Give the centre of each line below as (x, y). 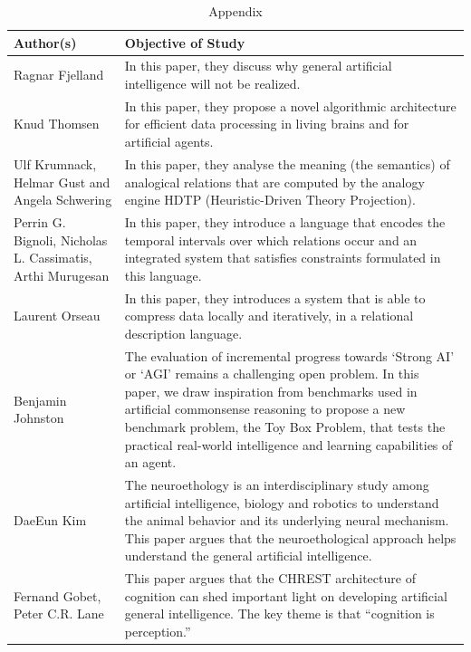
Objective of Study (185, 42)
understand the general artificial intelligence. (248, 556)
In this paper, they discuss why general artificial (258, 66)
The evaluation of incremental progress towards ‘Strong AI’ (289, 355)
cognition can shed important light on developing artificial (286, 595)
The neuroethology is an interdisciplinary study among (277, 484)
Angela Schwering (63, 200)
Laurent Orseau (57, 316)
